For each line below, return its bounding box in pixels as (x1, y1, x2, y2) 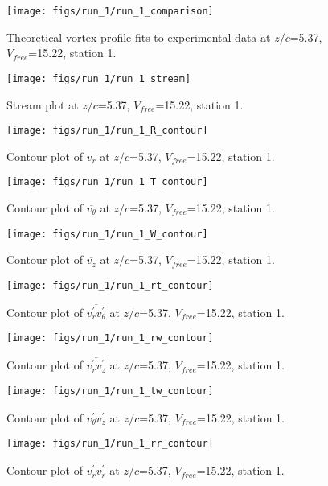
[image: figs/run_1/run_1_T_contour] (6, 176, 208, 188)
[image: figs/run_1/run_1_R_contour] (6, 125, 208, 137)
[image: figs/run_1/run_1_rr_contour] (6, 438, 214, 450)
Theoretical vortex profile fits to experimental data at (6, 28, 271, 45)
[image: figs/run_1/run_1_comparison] (6, 6, 214, 17)
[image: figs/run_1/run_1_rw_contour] (6, 332, 214, 344)
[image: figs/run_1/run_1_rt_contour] (6, 279, 214, 291)
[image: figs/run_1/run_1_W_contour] (6, 228, 208, 240)
